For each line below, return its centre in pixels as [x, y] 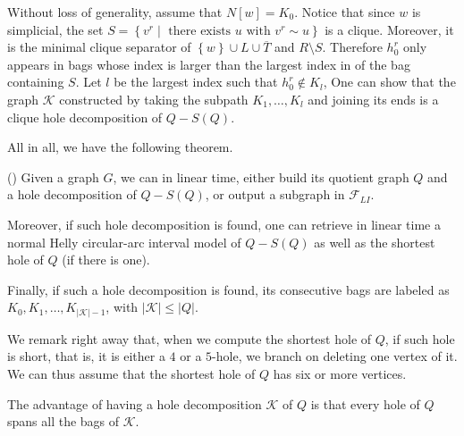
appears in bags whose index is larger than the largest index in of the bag [209, 64]
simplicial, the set [55, 29]
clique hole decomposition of [85, 117]
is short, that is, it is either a [86, 356]
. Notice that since [345, 12]
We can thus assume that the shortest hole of [131, 374]
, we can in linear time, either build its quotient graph [261, 176]
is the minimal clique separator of [99, 47]
